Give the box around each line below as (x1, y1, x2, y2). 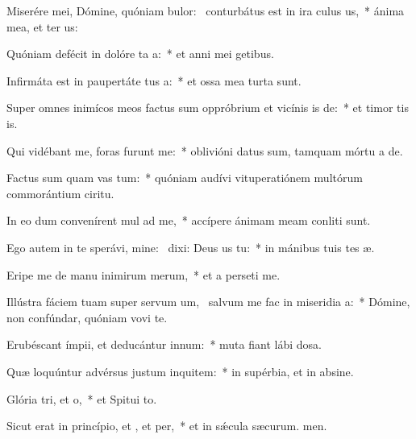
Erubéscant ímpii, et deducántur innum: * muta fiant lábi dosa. (6, 336, 322, 353)
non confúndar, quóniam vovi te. (6, 309, 168, 325)
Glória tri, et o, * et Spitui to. (6, 390, 157, 407)
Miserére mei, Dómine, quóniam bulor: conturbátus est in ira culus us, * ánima (6, 2, 405, 19)
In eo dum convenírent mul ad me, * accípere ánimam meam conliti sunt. (6, 212, 371, 229)
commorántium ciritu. (6, 184, 114, 201)
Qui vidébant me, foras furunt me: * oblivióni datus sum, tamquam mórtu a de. (6, 142, 403, 159)
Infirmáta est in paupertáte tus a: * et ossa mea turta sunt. (6, 72, 302, 89)
